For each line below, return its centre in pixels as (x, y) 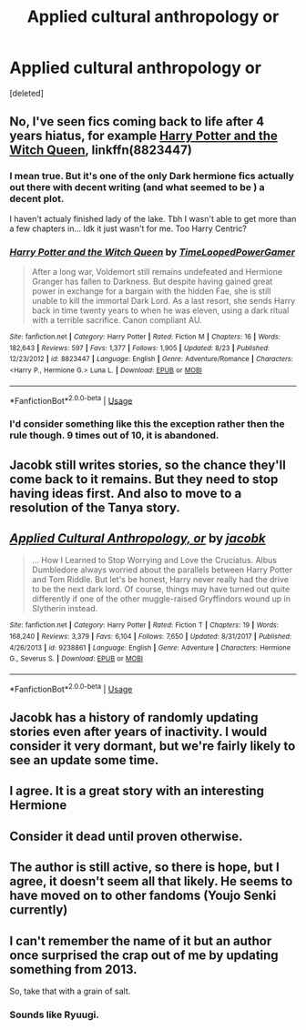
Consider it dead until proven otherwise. (126, 836)
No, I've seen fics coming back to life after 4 (137, 121)
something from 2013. (74, 969)
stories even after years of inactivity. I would (138, 732)
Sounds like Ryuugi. (55, 1015)
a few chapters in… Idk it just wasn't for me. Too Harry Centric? (128, 228)
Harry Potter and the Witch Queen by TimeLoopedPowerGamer (153, 252)
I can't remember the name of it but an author (141, 940)
